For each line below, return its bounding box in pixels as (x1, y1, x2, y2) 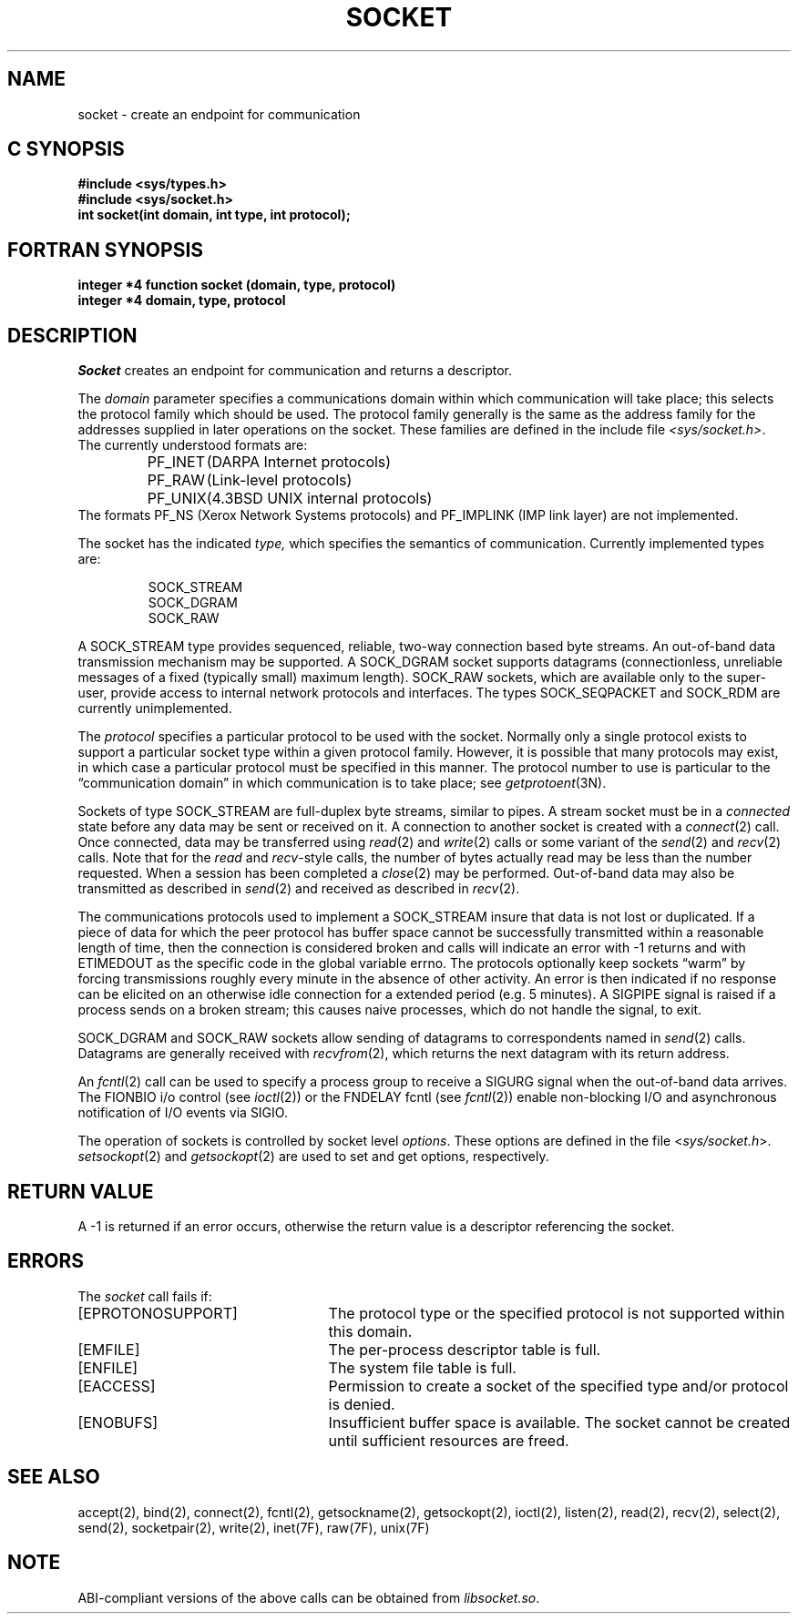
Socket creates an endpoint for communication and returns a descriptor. (77, 362, 513, 379)
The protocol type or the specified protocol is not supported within (328, 1303, 785, 1322)
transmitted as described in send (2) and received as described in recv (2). (77, 881, 520, 897)
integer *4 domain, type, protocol (77, 292, 286, 309)
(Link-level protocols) (206, 471, 353, 490)
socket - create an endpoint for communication (77, 106, 361, 122)
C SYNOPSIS (7, 138, 125, 161)
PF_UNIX (147, 489, 207, 508)
